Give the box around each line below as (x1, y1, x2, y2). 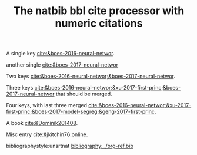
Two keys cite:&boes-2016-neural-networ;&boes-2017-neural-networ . (6, 72, 175, 80)
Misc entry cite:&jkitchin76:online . (6, 131, 88, 138)
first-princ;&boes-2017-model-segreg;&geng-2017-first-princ (6, 108, 155, 116)
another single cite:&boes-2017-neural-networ (6, 61, 119, 68)
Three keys (6, 84, 34, 91)
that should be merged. (55, 90, 113, 98)
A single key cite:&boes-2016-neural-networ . (6, 50, 115, 57)
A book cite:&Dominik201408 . (6, 120, 78, 127)
